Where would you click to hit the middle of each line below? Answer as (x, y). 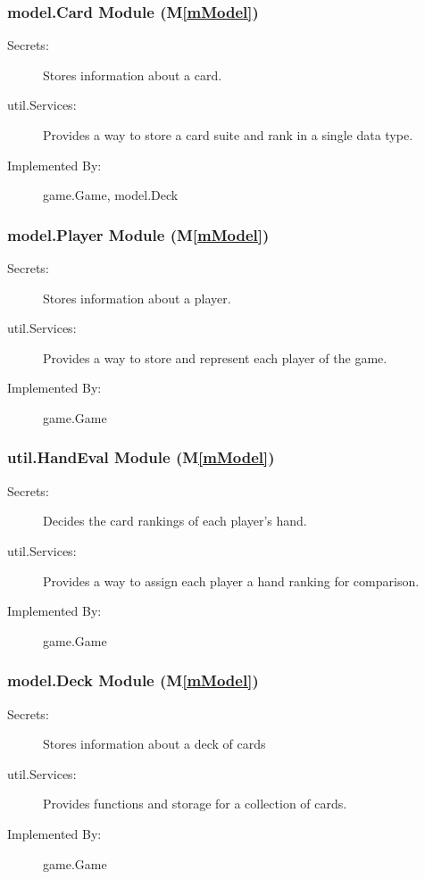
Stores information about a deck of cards (154, 744)
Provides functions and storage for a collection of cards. (195, 804)
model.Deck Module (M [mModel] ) (133, 680)
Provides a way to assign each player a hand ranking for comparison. (231, 580)
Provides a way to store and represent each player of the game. (215, 357)
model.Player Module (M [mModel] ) (138, 234)
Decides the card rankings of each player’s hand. (175, 521)
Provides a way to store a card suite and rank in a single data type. (228, 135)
